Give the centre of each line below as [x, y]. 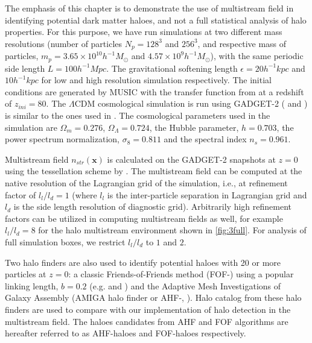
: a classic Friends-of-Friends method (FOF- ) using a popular [181, 274]
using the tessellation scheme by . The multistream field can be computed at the [154, 171]
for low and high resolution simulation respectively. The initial [156, 80]
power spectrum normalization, [62, 139]
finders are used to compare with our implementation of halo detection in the [148, 309]
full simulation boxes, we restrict [65, 242]
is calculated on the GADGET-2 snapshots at [191, 159]
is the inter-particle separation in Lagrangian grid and [207, 194]
